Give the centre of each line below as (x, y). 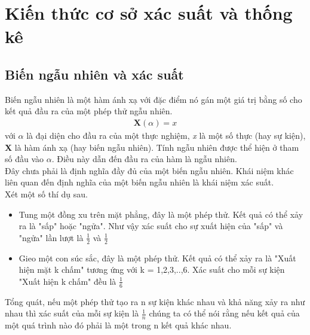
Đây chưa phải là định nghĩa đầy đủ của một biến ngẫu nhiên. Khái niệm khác (149, 170)
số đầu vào (24, 159)
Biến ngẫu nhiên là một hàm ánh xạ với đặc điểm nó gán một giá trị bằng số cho (154, 99)
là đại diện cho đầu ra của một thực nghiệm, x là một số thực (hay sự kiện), (166, 135)
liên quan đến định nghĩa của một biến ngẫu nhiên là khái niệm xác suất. (139, 182)
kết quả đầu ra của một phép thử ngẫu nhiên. (89, 111)
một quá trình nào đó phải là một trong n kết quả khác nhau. (118, 325)
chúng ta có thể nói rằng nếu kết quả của (224, 313)
